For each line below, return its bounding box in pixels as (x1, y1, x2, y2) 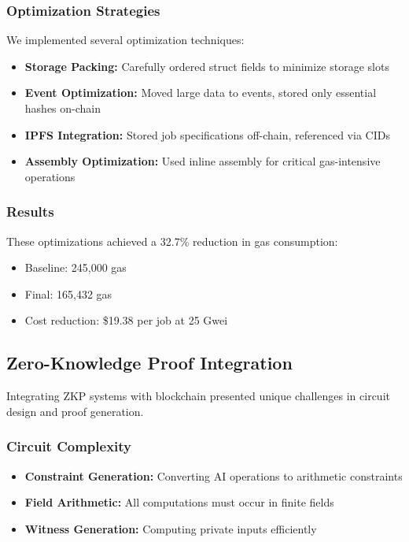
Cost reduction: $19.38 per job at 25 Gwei (24, 312, 228, 329)
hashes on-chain (24, 100, 101, 116)
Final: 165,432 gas (24, 285, 112, 302)
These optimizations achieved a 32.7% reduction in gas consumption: (6, 232, 338, 249)
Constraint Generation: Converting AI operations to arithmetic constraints (24, 467, 403, 484)
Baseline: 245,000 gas (24, 259, 127, 276)
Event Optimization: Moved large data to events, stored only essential (24, 84, 377, 101)
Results (6, 202, 54, 221)
